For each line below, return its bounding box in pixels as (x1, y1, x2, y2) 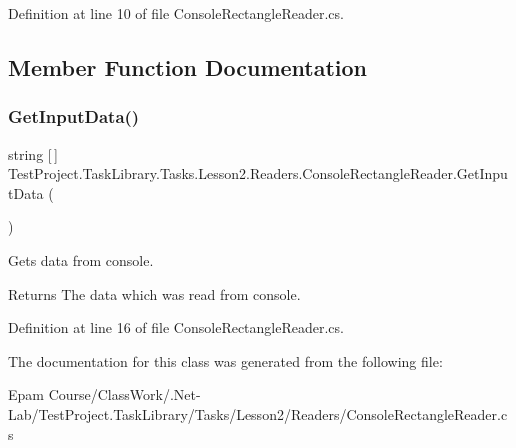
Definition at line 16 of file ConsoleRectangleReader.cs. (8, 317, 344, 338)
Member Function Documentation (8, 51, 368, 82)
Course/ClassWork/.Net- (48, 384, 201, 405)
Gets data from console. (8, 249, 154, 270)
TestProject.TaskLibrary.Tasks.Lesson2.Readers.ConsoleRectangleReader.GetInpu (8, 163, 508, 184)
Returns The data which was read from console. (8, 283, 301, 304)
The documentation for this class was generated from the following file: (8, 350, 443, 371)
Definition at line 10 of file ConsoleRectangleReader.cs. (8, 3, 344, 23)
